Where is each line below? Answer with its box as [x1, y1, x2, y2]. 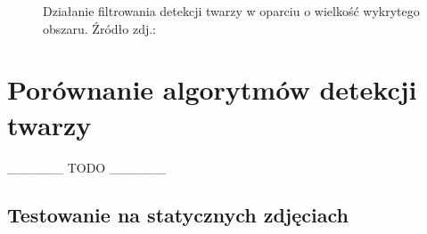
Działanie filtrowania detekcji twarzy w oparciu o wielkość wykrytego [43, 2, 420, 20]
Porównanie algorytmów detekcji [7, 71, 417, 108]
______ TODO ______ [7, 157, 166, 176]
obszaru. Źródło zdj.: [43, 19, 156, 37]
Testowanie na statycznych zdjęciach [7, 201, 349, 229]
